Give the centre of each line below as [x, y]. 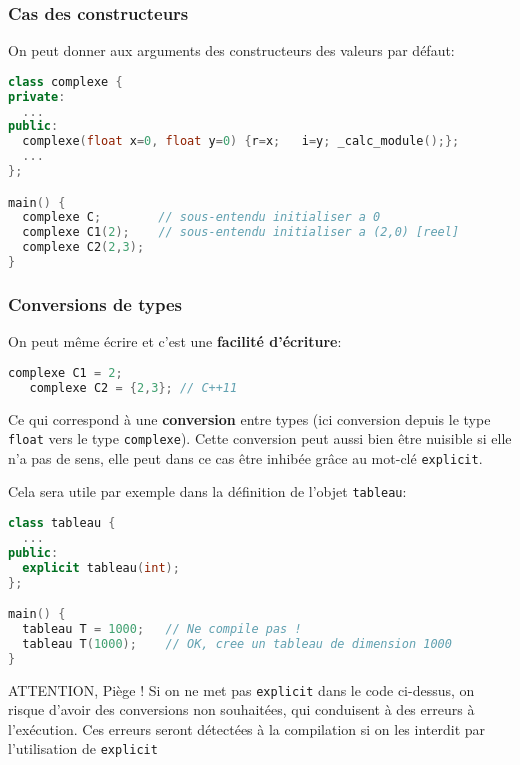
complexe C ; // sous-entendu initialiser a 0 [201, 217]
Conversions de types [95, 303]
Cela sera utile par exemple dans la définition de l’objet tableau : [207, 491]
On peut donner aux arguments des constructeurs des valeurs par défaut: [231, 50]
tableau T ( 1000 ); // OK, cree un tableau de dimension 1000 [237, 643]
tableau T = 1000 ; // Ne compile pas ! [162, 629]
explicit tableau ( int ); [101, 567]
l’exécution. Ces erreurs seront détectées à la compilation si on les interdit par [247, 728]
